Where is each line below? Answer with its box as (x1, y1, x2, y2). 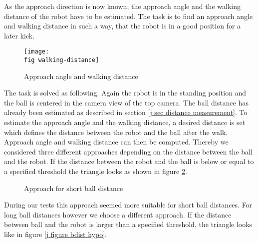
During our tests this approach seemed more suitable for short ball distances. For (4, 199, 253, 210)
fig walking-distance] (24, 56, 99, 64)
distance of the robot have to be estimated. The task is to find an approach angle (4, 10, 253, 21)
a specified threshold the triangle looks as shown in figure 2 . (4, 166, 187, 176)
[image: (24, 48, 49, 55)
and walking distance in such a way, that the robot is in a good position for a (4, 20, 241, 31)
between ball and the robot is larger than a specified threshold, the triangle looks (4, 219, 253, 229)
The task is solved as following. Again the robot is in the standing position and (4, 87, 247, 98)
